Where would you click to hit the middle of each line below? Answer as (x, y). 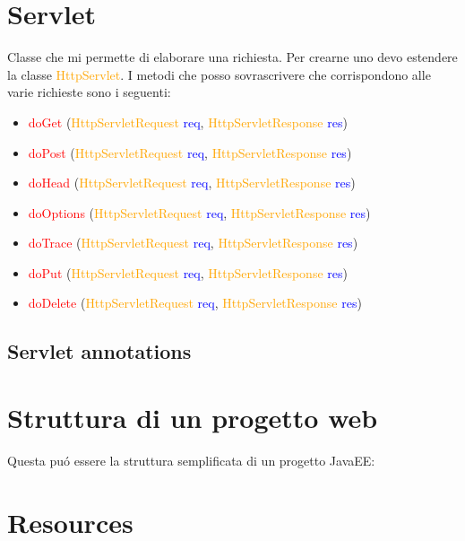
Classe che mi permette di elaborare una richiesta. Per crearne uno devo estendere (232, 57)
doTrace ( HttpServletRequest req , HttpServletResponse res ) (193, 243)
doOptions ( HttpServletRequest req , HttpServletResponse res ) (199, 212)
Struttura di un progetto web (193, 418)
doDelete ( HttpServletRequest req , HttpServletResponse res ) (195, 303)
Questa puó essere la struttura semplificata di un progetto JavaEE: (191, 460)
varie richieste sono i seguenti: (89, 92)
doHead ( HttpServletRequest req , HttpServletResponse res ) (192, 183)
